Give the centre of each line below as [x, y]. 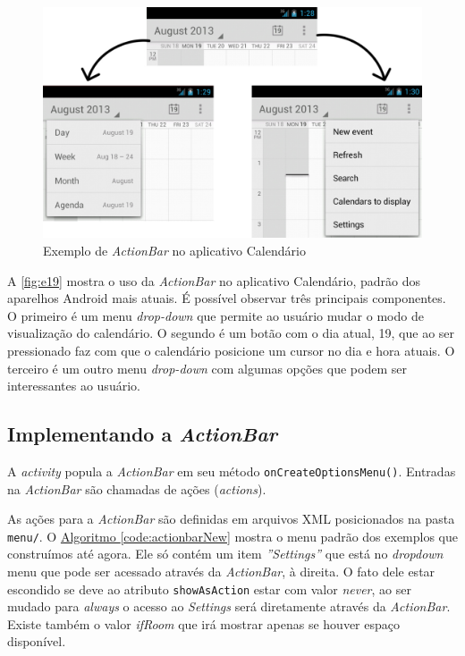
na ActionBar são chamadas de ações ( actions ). [137, 488]
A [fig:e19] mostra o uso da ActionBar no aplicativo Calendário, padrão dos [214, 280]
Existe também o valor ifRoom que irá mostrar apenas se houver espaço [203, 623]
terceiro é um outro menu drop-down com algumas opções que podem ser [207, 368]
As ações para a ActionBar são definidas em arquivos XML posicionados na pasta [231, 519]
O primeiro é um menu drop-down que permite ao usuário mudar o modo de [216, 315]
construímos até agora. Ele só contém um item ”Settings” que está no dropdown [225, 554]
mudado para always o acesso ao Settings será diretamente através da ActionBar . [229, 606]
